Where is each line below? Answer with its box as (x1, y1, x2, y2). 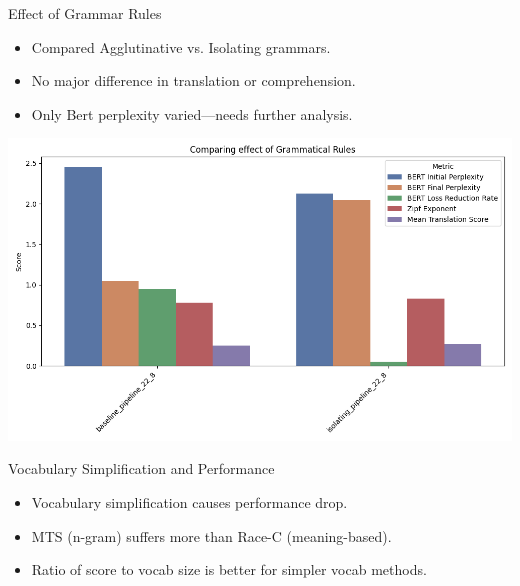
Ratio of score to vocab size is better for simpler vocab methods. (31, 559, 427, 580)
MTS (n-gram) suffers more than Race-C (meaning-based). (31, 525, 392, 546)
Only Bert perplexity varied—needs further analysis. (31, 103, 353, 124)
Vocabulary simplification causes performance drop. (31, 491, 348, 512)
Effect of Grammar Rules (8, 3, 162, 23)
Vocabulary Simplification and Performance (8, 458, 275, 479)
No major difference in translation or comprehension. (31, 70, 356, 91)
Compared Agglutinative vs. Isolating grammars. (31, 36, 331, 57)
